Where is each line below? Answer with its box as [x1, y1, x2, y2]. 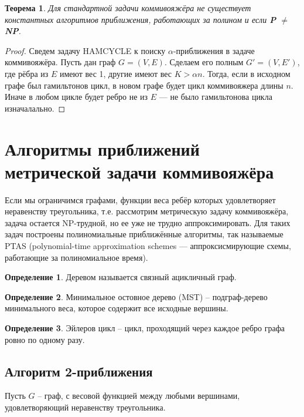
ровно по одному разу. [5, 333, 85, 345]
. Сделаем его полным [164, 56, 244, 68]
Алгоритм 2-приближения [5, 362, 153, 380]
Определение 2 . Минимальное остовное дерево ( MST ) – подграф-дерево [5, 290, 268, 302]
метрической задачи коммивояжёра [5, 159, 274, 183]
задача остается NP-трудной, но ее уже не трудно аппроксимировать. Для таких [5, 216, 291, 228]
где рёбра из [5, 67, 49, 79]
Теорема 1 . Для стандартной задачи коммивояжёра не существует [5, 2, 251, 14]
